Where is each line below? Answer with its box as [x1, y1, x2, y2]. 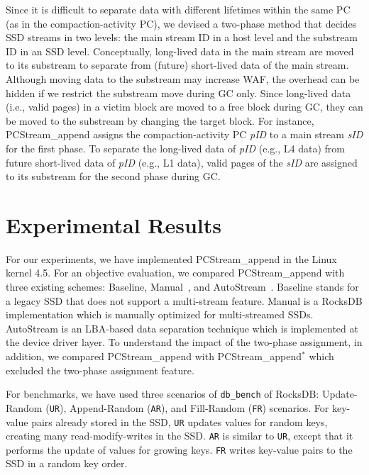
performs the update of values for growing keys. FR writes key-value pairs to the [6, 442, 353, 457]
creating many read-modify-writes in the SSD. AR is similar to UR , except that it [6, 428, 353, 443]
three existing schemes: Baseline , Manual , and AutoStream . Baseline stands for [6, 279, 359, 294]
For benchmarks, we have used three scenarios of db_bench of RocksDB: [6, 386, 319, 401]
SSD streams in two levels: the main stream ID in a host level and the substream [6, 30, 358, 45]
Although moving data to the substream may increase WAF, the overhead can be [6, 71, 360, 86]
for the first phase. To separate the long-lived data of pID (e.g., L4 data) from [6, 140, 345, 155]
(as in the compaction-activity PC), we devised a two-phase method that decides [6, 16, 357, 30]
